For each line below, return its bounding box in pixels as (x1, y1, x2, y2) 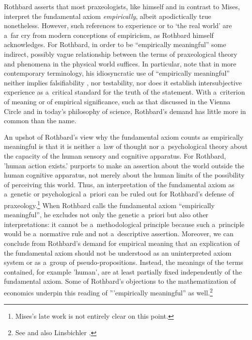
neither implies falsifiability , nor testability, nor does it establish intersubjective (4, 77, 242, 87)
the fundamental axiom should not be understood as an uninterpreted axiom (4, 247, 232, 258)
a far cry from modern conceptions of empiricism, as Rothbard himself (4, 30, 214, 40)
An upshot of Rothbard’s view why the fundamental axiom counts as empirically (4, 131, 244, 142)
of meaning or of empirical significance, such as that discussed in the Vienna (4, 96, 231, 106)
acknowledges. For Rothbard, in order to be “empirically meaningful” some (4, 39, 226, 49)
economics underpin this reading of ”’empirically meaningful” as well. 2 (4, 286, 213, 297)
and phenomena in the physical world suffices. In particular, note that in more (4, 58, 236, 68)
